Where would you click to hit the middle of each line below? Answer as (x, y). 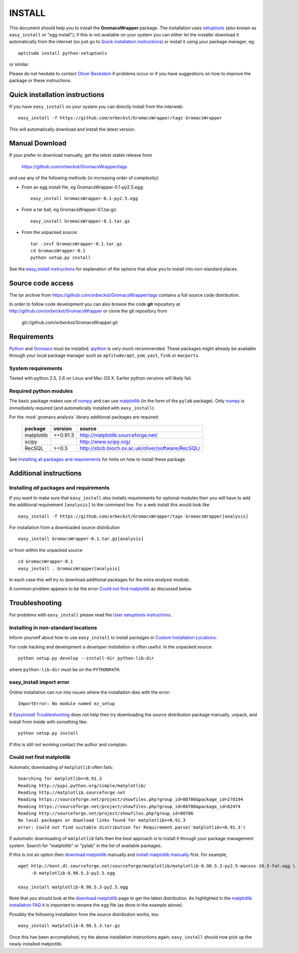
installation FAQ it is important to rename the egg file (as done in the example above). (96, 905)
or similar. (19, 64)
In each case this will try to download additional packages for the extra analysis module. (100, 579)
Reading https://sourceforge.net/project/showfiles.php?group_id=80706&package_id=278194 (131, 799)
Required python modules (41, 391)
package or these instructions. (40, 80)
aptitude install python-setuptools (63, 53)
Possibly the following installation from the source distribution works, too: (84, 914)
